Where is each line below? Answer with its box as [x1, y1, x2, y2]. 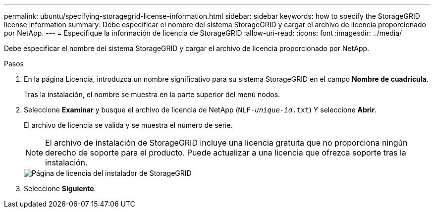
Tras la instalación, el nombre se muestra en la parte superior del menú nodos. [24, 90, 280, 99]
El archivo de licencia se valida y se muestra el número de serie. [24, 121, 233, 129]
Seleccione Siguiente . [24, 184, 96, 193]
